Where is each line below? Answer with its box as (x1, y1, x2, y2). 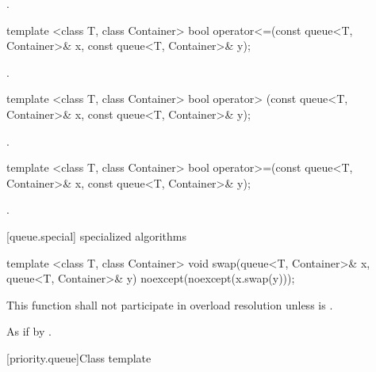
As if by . (6, 323, 52, 340)
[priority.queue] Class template (6, 349, 152, 366)
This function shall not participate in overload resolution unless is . (6, 296, 333, 313)
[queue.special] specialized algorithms (6, 227, 187, 244)
